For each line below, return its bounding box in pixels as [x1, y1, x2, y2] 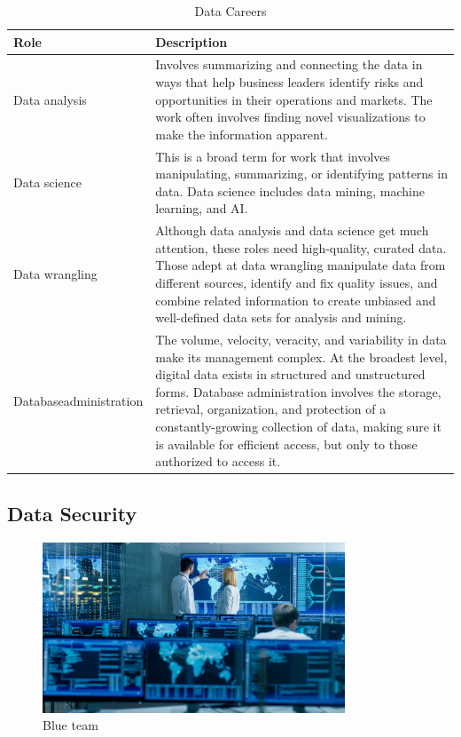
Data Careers [194, 2, 267, 20]
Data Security [7, 499, 137, 527]
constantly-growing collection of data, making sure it [155, 417, 441, 436]
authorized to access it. [155, 452, 281, 471]
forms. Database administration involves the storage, [155, 382, 441, 400]
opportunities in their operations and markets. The [155, 90, 433, 108]
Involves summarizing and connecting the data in [155, 55, 423, 74]
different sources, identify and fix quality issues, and [155, 273, 438, 292]
